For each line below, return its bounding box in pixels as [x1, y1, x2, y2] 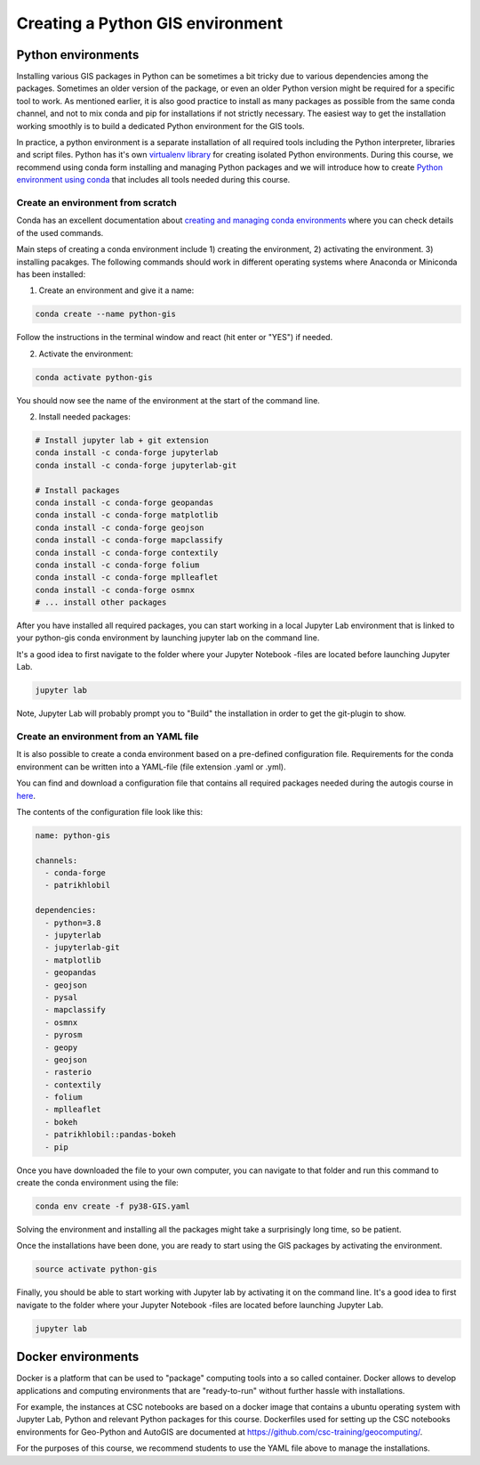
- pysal [44, 992, 78, 1002]
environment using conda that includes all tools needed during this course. [16, 175, 291, 185]
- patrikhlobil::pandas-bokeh [44, 1129, 177, 1140]
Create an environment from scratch [16, 196, 177, 208]
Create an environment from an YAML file [16, 730, 199, 743]
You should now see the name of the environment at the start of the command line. [16, 395, 320, 405]
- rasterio [44, 1067, 92, 1078]
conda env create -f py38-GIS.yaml [35, 1201, 190, 1211]
